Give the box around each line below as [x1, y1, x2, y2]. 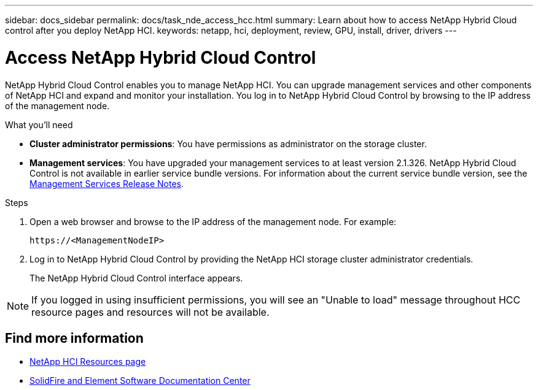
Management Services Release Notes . [29, 178, 184, 189]
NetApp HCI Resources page [29, 356, 146, 367]
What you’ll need [5, 119, 73, 130]
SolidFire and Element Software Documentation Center [29, 375, 251, 386]
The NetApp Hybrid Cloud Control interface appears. [29, 272, 243, 283]
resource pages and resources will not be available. [31, 305, 270, 318]
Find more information [5, 330, 144, 346]
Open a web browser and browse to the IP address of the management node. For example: [29, 216, 397, 227]
